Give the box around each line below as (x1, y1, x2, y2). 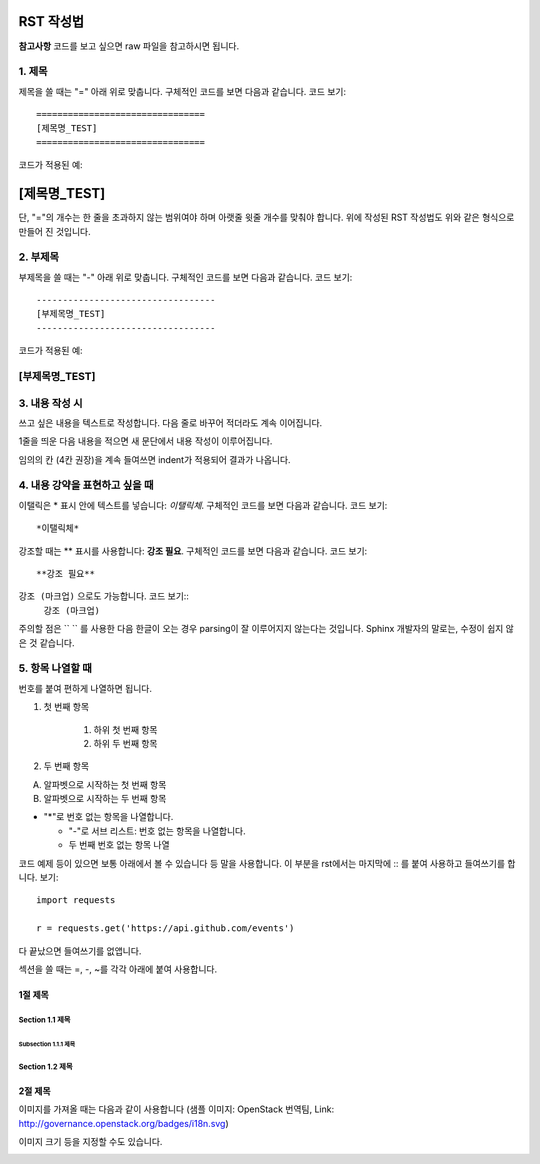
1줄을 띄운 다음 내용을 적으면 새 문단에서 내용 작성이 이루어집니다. (18, 435, 273, 447)
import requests (36, 895, 116, 906)
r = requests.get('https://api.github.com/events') (36, 923, 295, 934)
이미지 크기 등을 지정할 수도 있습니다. (18, 1135, 163, 1147)
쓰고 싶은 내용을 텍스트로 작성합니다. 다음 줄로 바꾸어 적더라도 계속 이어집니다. (18, 416, 323, 429)
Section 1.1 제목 (18, 1015, 71, 1025)
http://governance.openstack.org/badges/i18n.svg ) (18, 1117, 229, 1129)
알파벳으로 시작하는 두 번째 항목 (43, 793, 167, 805)
